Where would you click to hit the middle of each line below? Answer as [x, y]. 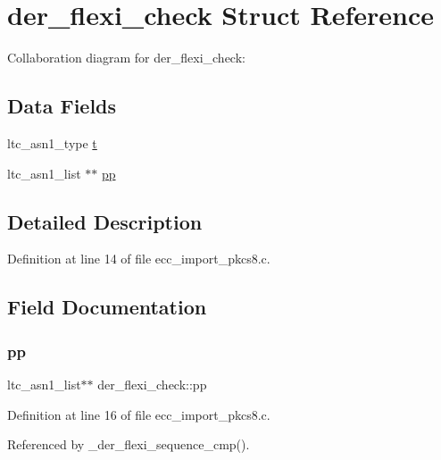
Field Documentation [107, 307]
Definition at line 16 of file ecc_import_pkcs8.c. [139, 414]
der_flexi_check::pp [152, 384]
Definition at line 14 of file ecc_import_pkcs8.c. [139, 259]
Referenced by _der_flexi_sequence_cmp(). [129, 444]
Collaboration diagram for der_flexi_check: [126, 58]
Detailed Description [105, 221]
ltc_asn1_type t [52, 142]
